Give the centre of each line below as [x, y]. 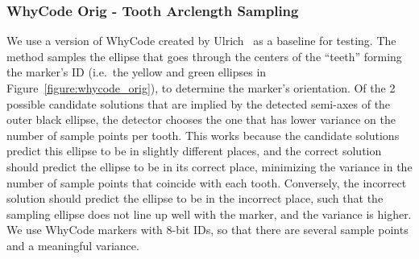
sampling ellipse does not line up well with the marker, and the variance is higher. [209, 214]
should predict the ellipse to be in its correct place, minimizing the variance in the [209, 166]
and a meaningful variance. [73, 245]
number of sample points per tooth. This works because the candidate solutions [203, 135]
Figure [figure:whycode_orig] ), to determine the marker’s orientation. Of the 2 [201, 88]
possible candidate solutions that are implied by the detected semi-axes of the [199, 103]
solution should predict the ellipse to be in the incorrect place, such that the [195, 198]
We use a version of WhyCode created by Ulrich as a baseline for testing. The [201, 41]
